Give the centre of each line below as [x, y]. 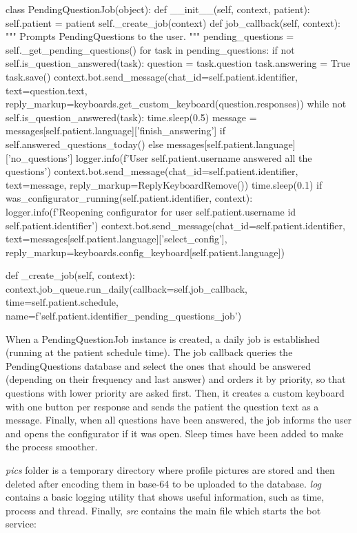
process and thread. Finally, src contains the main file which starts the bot [163, 510]
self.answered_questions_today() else [85, 144]
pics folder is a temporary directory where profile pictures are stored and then [170, 470]
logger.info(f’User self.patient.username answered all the [194, 157]
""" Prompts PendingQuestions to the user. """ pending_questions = [150, 36]
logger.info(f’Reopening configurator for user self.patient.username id [151, 211]
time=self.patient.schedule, [62, 302]
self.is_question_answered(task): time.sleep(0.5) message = [131, 117]
